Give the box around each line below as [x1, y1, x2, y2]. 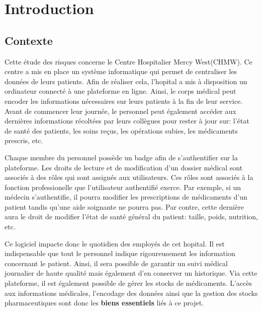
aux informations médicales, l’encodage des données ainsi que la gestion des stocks [5, 287, 258, 298]
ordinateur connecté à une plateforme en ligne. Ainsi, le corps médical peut [5, 86, 236, 96]
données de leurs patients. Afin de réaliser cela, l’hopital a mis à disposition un [5, 76, 247, 86]
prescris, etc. [5, 135, 43, 146]
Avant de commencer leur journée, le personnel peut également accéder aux [5, 105, 236, 116]
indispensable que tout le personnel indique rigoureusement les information [5, 248, 235, 259]
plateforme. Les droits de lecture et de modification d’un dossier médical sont [5, 162, 243, 172]
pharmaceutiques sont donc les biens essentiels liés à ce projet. [5, 297, 204, 308]
